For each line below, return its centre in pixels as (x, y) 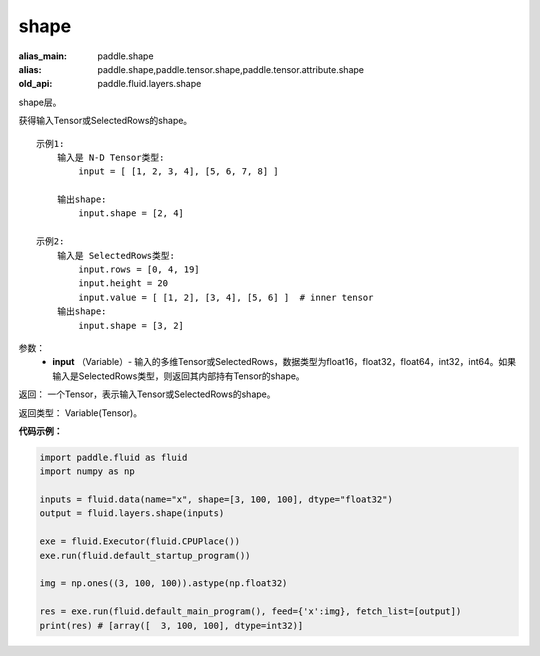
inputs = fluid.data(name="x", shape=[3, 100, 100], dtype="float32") (216, 499)
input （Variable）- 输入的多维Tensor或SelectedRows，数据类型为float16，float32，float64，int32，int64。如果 (284, 362)
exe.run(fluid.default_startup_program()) (145, 555)
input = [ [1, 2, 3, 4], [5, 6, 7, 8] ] (178, 171)
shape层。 (40, 102)
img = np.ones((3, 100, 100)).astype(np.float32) (163, 583)
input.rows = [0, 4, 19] (139, 269)
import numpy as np (87, 471)
